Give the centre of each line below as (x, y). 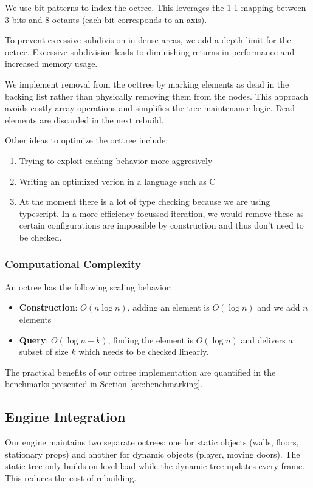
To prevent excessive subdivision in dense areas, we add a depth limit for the (148, 40)
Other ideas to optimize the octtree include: (87, 140)
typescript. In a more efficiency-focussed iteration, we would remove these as (161, 213)
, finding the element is (151, 339)
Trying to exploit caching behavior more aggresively (116, 160)
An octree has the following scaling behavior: (89, 287)
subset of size (44, 352)
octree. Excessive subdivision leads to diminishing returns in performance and (150, 51)
